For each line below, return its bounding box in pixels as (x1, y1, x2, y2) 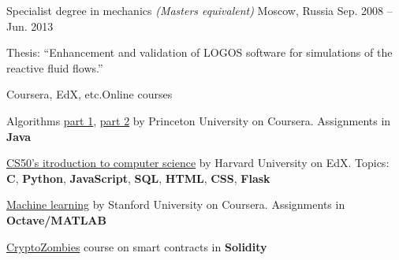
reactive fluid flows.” (6, 59, 103, 76)
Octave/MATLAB (6, 211, 106, 228)
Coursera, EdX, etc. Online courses (6, 86, 173, 102)
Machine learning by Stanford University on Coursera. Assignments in (6, 196, 345, 213)
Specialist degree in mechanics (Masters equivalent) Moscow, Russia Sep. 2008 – (6, 2, 393, 18)
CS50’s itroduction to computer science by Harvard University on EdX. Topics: (6, 154, 390, 171)
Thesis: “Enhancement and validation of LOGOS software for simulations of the (6, 44, 393, 61)
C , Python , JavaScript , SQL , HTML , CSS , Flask (6, 169, 270, 186)
